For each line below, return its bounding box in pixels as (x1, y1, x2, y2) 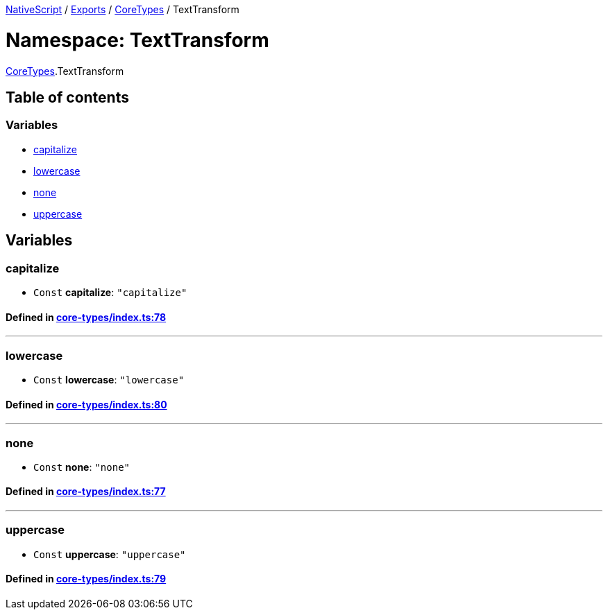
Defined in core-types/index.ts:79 (6, 573, 167, 585)
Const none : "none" (33, 460, 130, 473)
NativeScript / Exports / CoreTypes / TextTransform (6, 3, 239, 15)
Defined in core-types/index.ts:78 (6, 311, 167, 323)
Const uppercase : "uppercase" (33, 548, 186, 560)
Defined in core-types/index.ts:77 (6, 485, 166, 498)
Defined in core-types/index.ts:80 (6, 398, 167, 410)
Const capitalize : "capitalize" (33, 286, 187, 298)
